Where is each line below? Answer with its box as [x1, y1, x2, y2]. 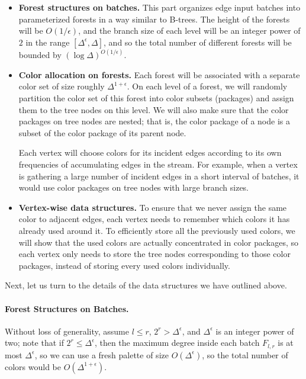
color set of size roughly [18, 80, 105, 92]
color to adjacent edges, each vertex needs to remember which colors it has [18, 213, 290, 225]
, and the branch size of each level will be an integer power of [78, 24, 301, 37]
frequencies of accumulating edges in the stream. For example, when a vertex [18, 158, 298, 170]
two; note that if [5, 336, 64, 349]
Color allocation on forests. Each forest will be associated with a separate [18, 68, 300, 81]
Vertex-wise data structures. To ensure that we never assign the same [18, 201, 287, 213]
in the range [25, 36, 70, 48]
